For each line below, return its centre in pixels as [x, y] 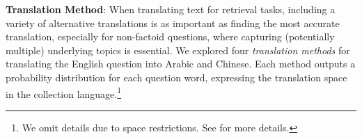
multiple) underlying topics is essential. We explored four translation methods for [178, 50]
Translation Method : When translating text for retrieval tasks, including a [171, 9]
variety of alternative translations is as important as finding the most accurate [173, 23]
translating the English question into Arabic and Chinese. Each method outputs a [181, 64]
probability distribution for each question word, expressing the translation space [176, 77]
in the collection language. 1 [64, 92]
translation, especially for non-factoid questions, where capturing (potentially [170, 36]
